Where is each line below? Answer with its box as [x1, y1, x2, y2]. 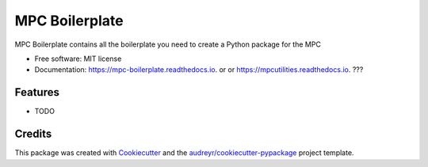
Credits [14, 127, 52, 141]
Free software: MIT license [34, 54, 122, 63]
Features [14, 85, 59, 99]
